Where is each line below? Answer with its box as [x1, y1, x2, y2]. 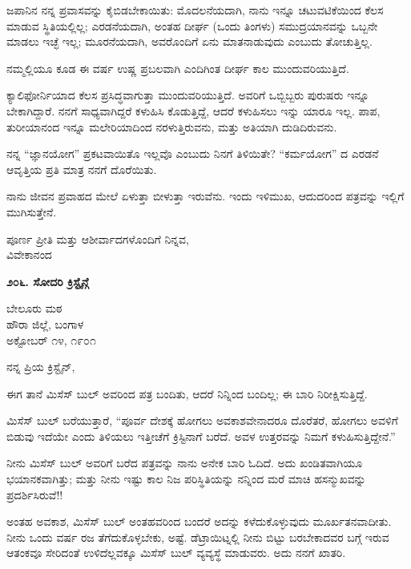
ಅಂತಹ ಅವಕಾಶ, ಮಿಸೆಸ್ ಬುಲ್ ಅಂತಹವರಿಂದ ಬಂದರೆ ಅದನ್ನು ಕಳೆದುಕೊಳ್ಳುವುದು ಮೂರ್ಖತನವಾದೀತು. [6, 513, 392, 530]
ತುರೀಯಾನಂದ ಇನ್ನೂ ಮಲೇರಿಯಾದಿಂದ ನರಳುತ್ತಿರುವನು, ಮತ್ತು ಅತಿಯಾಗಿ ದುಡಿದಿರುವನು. [6, 118, 337, 135]
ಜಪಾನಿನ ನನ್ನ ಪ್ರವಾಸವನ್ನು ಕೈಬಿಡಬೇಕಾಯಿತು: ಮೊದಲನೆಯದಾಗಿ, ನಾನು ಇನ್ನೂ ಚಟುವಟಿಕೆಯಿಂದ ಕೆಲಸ [6, 2, 384, 18]
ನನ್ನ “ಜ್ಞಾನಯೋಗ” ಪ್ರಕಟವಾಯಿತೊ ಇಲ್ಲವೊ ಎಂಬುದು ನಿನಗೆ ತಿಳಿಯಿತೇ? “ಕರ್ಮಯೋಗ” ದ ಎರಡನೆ [6, 145, 379, 162]
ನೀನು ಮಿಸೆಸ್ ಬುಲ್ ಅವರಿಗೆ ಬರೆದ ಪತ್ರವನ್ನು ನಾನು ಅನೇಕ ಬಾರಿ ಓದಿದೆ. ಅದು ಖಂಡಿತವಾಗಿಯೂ [6, 454, 363, 471]
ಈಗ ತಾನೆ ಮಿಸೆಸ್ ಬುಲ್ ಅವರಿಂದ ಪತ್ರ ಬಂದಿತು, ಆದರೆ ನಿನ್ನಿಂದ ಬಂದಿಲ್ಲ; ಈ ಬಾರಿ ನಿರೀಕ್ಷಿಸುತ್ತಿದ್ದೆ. [6, 385, 368, 402]
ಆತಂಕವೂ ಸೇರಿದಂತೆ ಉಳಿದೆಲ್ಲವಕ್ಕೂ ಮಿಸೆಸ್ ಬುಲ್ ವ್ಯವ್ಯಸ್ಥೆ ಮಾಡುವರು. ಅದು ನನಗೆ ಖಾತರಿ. [6, 544, 346, 561]
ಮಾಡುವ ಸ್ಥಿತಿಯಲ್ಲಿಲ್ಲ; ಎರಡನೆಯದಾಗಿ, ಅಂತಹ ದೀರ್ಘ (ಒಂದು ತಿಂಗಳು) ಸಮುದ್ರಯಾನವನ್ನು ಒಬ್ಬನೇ [6, 17, 378, 34]
